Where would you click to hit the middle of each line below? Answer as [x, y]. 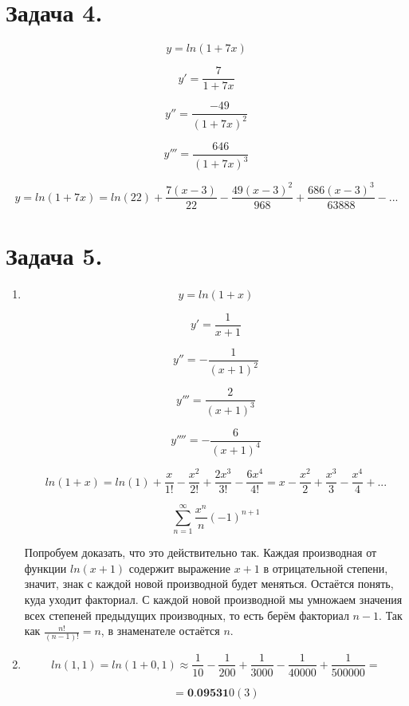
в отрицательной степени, [326, 568]
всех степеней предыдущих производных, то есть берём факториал [187, 615]
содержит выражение [180, 568]
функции [45, 568]
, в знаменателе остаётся [160, 631]
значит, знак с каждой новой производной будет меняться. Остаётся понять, [209, 584]
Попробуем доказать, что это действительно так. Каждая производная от [201, 552]
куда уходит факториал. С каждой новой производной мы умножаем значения [213, 600]
